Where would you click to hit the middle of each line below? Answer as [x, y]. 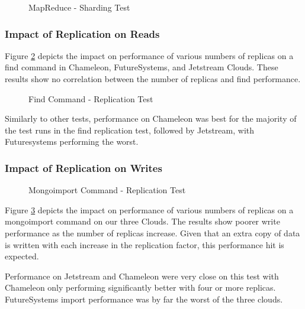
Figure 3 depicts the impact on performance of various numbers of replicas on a [149, 209]
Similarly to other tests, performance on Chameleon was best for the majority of [151, 118]
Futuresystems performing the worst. [72, 142]
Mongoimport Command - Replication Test [107, 190]
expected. [22, 256]
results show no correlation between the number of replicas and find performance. [153, 79]
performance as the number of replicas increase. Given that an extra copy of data [152, 232]
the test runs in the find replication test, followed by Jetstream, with [130, 130]
